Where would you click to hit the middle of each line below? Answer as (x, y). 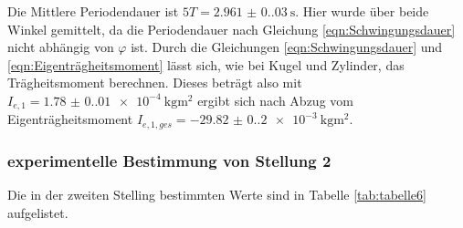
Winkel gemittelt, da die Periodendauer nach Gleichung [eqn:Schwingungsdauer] (231, 29)
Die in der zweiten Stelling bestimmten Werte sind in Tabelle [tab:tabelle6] (217, 195)
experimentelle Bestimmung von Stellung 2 (169, 160)
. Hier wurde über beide (362, 11)
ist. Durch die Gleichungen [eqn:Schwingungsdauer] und (287, 47)
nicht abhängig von (61, 47)
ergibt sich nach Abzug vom (275, 100)
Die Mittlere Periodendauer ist (93, 11)
